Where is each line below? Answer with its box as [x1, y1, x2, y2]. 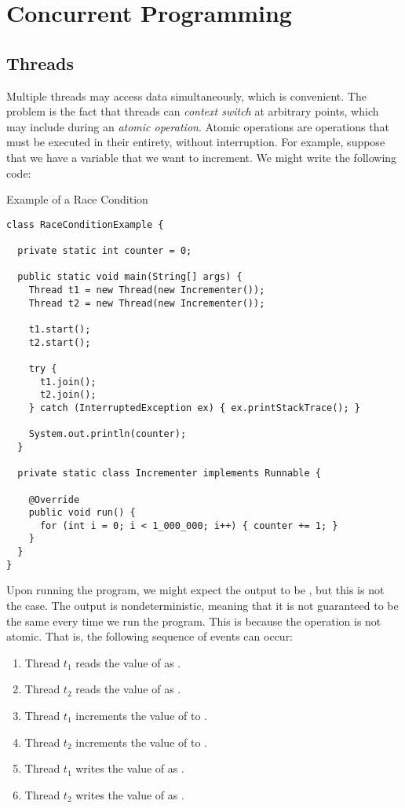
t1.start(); [28, 323, 91, 335]
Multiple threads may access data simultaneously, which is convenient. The [6, 87, 367, 104]
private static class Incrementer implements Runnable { [17, 468, 321, 479]
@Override [28, 494, 80, 505]
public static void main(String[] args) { [17, 271, 243, 283]
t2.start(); [28, 336, 91, 348]
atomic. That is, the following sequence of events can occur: [6, 628, 294, 645]
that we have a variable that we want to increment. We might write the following [6, 149, 397, 165]
